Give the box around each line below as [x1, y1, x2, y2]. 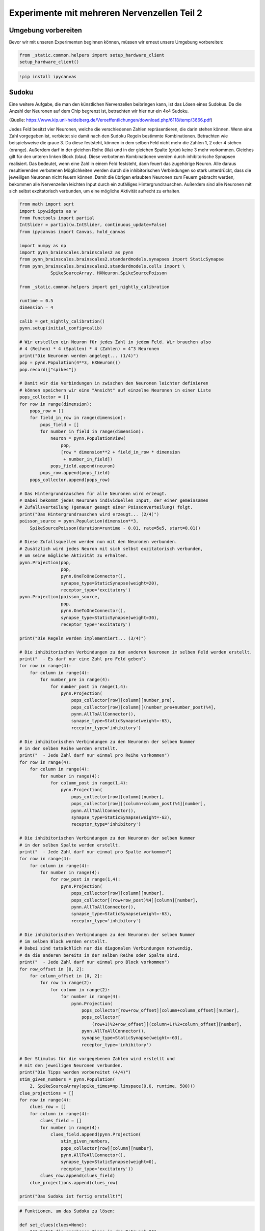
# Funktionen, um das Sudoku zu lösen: [19, 1208, 115, 1214]
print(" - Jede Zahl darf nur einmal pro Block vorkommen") [19, 959, 170, 965]
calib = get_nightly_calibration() [19, 318, 105, 324]
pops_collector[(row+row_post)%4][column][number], [71, 897, 198, 903]
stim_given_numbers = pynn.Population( [19, 1076, 115, 1082]
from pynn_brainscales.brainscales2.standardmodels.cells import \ [19, 263, 185, 269]
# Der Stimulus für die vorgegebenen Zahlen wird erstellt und [19, 1056, 175, 1061]
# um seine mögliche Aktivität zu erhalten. [19, 553, 129, 558]
